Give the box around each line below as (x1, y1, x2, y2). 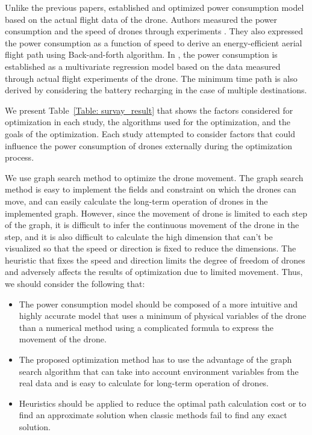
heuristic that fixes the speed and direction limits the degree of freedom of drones (5, 253, 305, 266)
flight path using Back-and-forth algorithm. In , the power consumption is (5, 48, 278, 61)
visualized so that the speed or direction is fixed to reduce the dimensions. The (5, 242, 296, 255)
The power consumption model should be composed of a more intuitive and (19, 297, 298, 310)
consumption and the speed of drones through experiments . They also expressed (5, 25, 303, 37)
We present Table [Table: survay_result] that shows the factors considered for (5, 103, 293, 116)
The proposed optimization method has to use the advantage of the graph (19, 353, 292, 366)
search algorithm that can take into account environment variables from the (19, 365, 299, 377)
